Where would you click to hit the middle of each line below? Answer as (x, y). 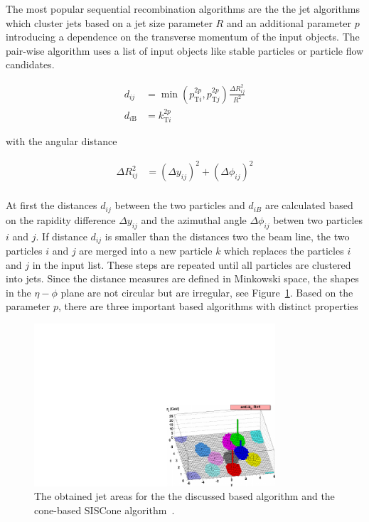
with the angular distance (61, 141)
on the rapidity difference (61, 219)
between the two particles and (180, 205)
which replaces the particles (284, 250)
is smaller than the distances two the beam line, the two (227, 236)
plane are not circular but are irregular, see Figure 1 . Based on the (207, 292)
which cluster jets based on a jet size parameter (109, 22)
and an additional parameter (289, 22)
